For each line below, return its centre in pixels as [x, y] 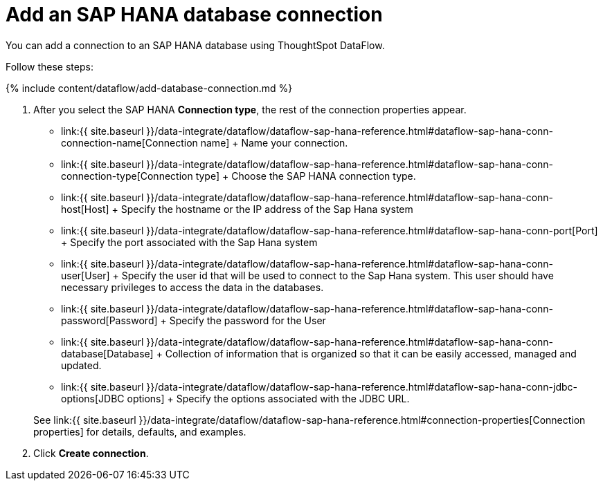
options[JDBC [93, 398]
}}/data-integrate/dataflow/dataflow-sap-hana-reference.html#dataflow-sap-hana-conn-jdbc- [362, 386]
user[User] [85, 275]
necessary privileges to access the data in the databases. [192, 287]
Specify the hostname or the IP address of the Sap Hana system [267, 209]
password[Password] [109, 320]
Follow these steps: [49, 66]
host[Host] [85, 209]
